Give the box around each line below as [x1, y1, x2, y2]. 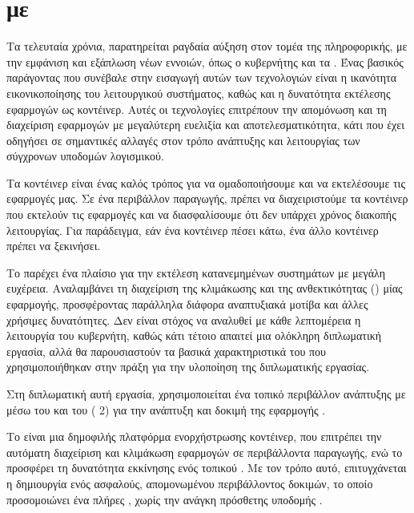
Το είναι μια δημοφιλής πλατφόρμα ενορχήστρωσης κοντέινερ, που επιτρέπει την [6, 428, 382, 445]
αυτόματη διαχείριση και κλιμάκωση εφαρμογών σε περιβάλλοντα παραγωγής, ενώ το [6, 443, 403, 460]
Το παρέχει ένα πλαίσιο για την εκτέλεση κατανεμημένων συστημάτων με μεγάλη [6, 264, 385, 281]
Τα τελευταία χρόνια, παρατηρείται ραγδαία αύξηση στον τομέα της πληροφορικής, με [6, 38, 408, 55]
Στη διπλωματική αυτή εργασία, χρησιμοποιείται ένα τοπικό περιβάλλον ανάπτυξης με [6, 386, 406, 402]
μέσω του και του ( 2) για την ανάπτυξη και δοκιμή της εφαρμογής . [6, 401, 326, 418]
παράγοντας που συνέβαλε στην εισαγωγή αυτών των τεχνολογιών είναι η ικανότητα [6, 69, 397, 86]
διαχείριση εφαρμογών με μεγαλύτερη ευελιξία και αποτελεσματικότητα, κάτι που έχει [6, 116, 404, 133]
